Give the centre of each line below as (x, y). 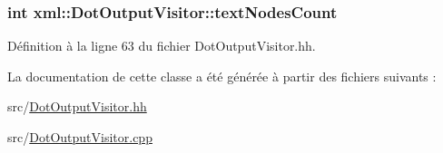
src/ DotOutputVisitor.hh (77, 106)
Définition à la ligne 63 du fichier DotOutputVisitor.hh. (162, 46)
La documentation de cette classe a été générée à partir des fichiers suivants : (222, 76)
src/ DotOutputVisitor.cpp (80, 137)
